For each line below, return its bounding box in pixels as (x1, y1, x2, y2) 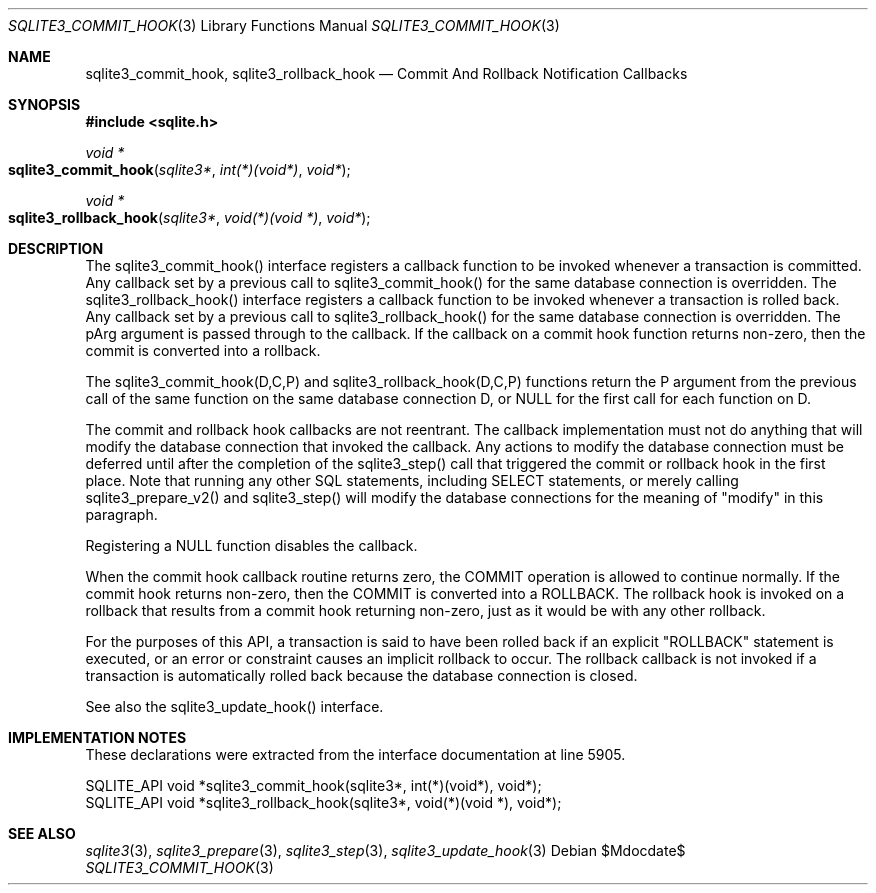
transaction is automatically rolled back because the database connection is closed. (85, 667, 638, 684)
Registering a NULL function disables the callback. (85, 537, 418, 554)
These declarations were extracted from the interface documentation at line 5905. (85, 746, 626, 763)
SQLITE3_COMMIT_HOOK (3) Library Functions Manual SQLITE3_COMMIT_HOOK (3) (8, 17, 560, 34)
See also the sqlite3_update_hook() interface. (85, 698, 384, 715)
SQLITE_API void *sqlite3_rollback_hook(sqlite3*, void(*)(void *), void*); (85, 794, 562, 811)
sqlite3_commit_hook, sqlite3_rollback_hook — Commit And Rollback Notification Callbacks (85, 65, 688, 82)
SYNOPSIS (8, 96, 81, 113)
